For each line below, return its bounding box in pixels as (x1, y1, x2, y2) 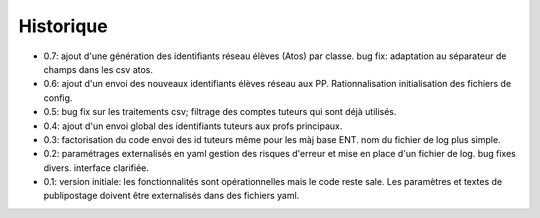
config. (43, 91, 73, 104)
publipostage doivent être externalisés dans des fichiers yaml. (43, 190, 300, 202)
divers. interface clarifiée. (43, 161, 150, 174)
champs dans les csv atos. (43, 63, 154, 75)
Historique (18, 15, 109, 37)
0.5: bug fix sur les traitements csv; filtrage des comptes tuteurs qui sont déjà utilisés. (43, 106, 397, 118)
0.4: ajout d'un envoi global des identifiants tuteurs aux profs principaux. (43, 120, 343, 132)
